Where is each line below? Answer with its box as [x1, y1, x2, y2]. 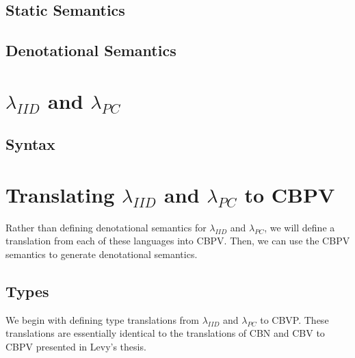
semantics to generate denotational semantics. [5, 247, 198, 261]
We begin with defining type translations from [5, 312, 199, 327]
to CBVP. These [260, 312, 329, 327]
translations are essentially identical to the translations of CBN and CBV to [5, 326, 325, 340]
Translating [5, 180, 115, 208]
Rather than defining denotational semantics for [5, 220, 207, 234]
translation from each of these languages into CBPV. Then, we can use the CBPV [5, 233, 350, 248]
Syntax [5, 133, 55, 155]
